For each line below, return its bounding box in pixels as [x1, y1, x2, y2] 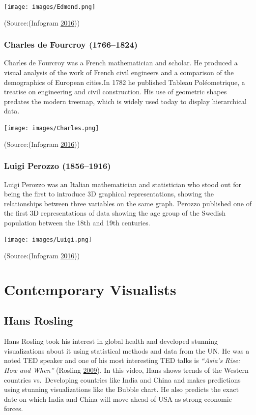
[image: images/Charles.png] [4, 125, 99, 132]
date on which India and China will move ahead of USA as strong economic [4, 393, 232, 404]
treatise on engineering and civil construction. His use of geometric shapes [4, 86, 227, 97]
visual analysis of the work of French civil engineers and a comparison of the [4, 67, 234, 78]
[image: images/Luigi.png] [4, 236, 92, 244]
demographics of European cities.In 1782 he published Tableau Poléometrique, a [4, 77, 245, 87]
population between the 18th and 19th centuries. [4, 217, 150, 227]
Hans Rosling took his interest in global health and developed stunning [4, 336, 218, 346]
